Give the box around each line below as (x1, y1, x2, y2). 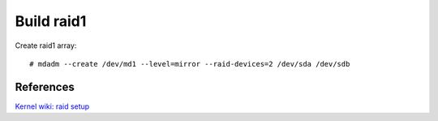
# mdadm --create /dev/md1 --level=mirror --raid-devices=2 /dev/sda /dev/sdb (29, 59, 350, 68)
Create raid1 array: (15, 41, 77, 50)
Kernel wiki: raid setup (15, 102, 90, 111)
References (15, 80, 75, 93)
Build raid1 (15, 12, 87, 30)
